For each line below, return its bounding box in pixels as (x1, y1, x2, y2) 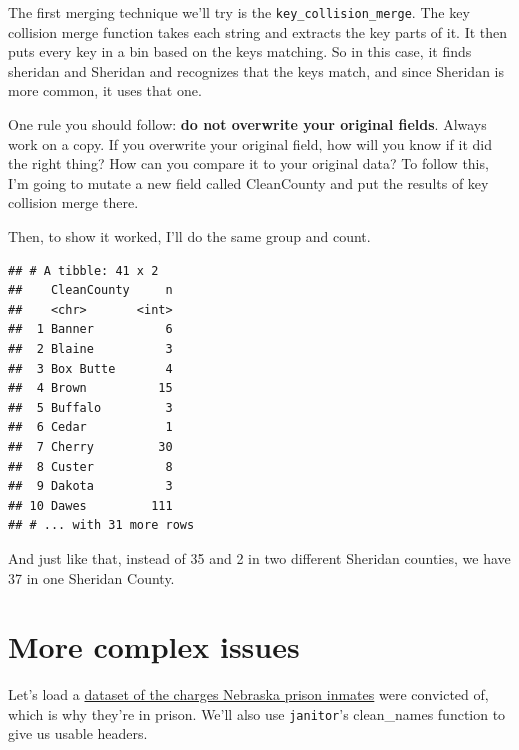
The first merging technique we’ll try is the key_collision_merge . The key (8, 2, 470, 22)
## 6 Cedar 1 (8, 420, 173, 435)
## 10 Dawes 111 (8, 498, 173, 513)
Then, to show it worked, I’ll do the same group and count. (8, 226, 371, 246)
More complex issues (8, 626, 300, 667)
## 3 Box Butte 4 (8, 361, 173, 376)
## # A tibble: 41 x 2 (8, 263, 159, 278)
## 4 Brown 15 (8, 381, 173, 396)
